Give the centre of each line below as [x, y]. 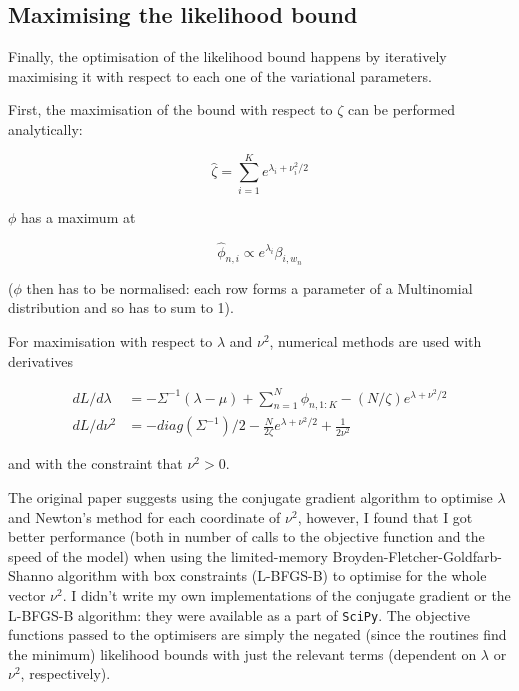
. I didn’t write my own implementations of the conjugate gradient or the [286, 595]
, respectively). [65, 673]
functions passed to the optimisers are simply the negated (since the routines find [257, 634]
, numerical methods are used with [375, 340]
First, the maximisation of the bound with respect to [170, 109]
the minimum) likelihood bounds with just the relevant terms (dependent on [242, 653]
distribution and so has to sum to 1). [121, 307]
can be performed [401, 109]
